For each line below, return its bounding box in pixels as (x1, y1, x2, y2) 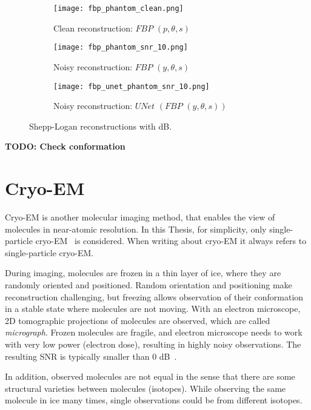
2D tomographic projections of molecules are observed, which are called (5, 314, 270, 326)
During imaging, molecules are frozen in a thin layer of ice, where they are (5, 266, 281, 279)
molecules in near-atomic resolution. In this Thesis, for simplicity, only (5, 222, 267, 235)
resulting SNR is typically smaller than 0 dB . (5, 349, 177, 362)
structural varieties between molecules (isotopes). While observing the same (5, 382, 286, 394)
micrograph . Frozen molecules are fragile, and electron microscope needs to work (5, 326, 303, 339)
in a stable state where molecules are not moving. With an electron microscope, (5, 302, 301, 315)
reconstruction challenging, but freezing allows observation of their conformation (5, 290, 304, 303)
